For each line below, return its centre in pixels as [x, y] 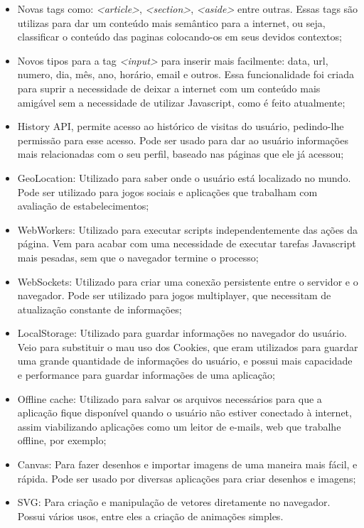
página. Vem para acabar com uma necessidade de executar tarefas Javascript [187, 243]
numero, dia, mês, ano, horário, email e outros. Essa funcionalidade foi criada [186, 74]
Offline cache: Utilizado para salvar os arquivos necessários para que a [170, 398]
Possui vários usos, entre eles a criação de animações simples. [150, 516]
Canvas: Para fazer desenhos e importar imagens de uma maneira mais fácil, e [187, 464]
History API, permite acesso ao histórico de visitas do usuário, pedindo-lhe [181, 126]
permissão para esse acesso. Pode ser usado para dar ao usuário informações [183, 140]
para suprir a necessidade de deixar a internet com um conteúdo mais [169, 88]
